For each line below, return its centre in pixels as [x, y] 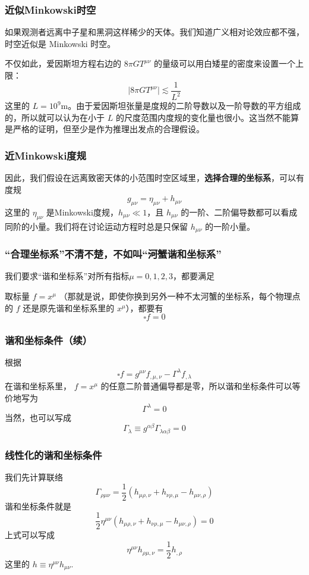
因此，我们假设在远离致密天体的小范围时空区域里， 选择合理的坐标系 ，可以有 [154, 177]
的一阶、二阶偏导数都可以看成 [239, 212]
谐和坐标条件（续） [49, 340]
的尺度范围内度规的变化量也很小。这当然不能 [203, 117]
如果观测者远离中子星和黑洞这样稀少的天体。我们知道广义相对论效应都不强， [154, 32]
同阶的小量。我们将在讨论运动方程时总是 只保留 [96, 226]
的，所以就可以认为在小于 [55, 117]
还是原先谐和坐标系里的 [69, 307]
